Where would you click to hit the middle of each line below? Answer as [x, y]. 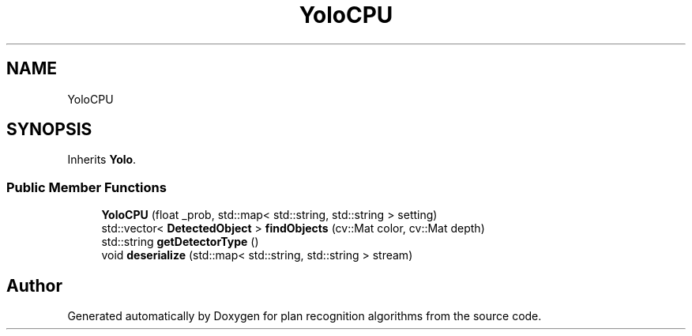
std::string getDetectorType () [180, 242]
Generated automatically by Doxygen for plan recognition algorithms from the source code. [305, 316]
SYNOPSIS [49, 130]
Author [34, 285]
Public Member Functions [86, 187]
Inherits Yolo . [102, 160]
